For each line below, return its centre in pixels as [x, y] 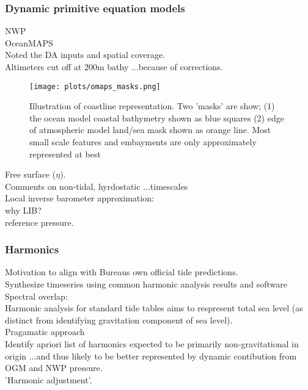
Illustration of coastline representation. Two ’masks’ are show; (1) [152, 106]
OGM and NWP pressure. [54, 368]
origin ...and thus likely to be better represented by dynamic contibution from [151, 356]
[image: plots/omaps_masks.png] [95, 86]
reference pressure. [39, 222]
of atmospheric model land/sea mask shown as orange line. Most [150, 130]
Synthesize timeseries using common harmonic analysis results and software [146, 284]
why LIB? [23, 210]
